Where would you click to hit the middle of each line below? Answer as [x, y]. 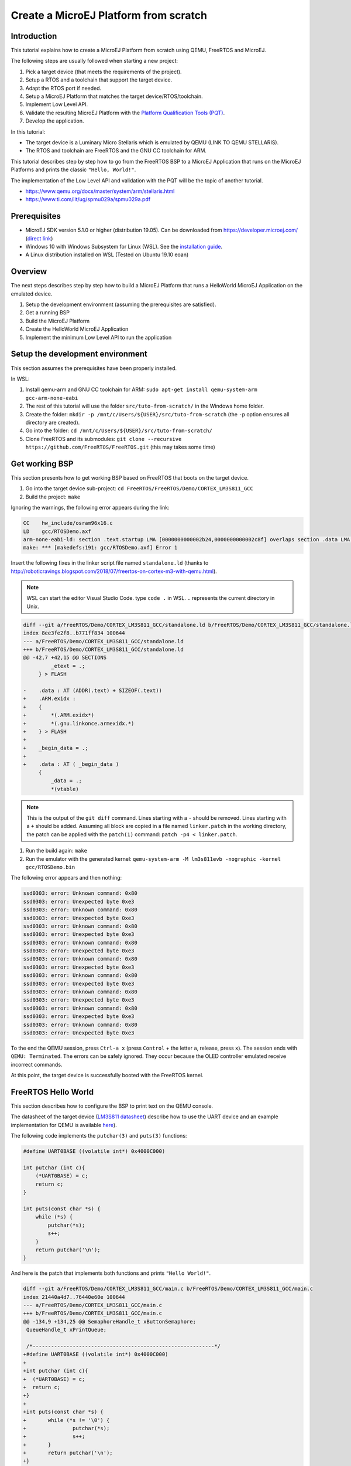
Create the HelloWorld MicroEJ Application [77, 329]
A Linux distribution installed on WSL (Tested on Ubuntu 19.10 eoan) [107, 254]
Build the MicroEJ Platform [58, 321]
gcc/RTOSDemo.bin [50, 867]
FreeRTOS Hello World [52, 1092]
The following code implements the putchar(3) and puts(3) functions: [99, 1136]
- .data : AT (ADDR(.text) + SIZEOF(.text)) [92, 690]
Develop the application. [55, 121]
